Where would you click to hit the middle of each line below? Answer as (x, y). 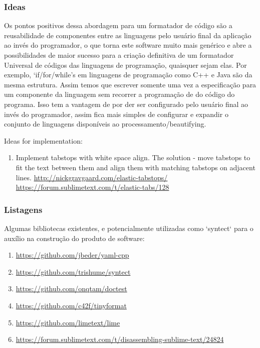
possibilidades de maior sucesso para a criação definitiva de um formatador (119, 55)
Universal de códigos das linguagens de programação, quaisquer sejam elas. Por (125, 65)
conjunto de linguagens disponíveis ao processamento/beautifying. (105, 124)
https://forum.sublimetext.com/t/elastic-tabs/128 (92, 187)
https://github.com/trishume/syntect (73, 271)
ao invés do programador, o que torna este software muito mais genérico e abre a (128, 45)
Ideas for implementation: (43, 140)
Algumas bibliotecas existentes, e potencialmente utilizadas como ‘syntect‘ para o (129, 228)
